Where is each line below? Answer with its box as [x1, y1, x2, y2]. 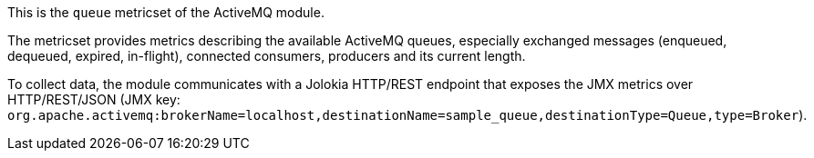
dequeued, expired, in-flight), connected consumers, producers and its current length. [7, 48, 526, 64]
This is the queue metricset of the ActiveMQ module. [7, 5, 325, 20]
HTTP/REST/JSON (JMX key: [7, 92, 180, 107]
